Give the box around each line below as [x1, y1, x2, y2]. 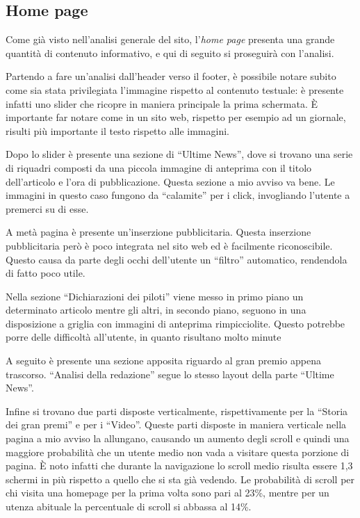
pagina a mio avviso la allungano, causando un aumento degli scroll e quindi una [6, 431, 350, 446]
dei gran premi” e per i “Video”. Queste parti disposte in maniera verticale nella [6, 417, 347, 432]
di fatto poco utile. [6, 266, 85, 280]
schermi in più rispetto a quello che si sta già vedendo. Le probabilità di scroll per [6, 471, 355, 486]
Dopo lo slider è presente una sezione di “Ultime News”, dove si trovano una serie [6, 147, 353, 161]
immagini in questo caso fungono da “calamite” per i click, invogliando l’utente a [6, 188, 350, 202]
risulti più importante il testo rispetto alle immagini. [6, 123, 229, 138]
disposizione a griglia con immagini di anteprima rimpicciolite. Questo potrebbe [6, 316, 345, 330]
